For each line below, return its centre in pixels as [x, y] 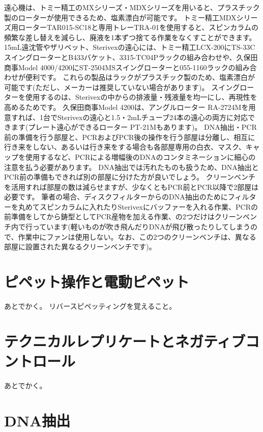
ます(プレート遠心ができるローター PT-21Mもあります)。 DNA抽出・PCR [134, 127]
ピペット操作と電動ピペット [97, 282]
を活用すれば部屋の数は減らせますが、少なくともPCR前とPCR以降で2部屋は [131, 186]
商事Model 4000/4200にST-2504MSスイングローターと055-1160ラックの [120, 67]
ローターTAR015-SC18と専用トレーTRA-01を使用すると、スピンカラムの [138, 27]
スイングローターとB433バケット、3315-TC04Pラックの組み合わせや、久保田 [131, 57]
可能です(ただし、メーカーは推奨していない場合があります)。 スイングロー [129, 87]
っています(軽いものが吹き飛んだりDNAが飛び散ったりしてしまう [141, 227]
